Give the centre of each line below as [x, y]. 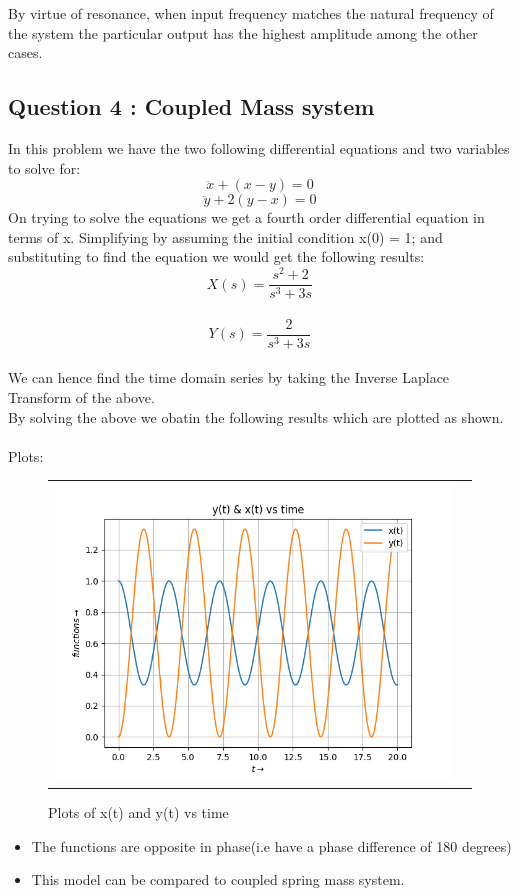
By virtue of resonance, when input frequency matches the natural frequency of [251, 13]
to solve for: [44, 167]
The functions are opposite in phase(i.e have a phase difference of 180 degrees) [271, 845]
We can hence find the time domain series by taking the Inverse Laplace [229, 377]
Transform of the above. [81, 396]
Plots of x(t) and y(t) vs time [138, 812]
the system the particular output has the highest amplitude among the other [243, 32]
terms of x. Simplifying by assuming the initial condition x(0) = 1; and [225, 236]
